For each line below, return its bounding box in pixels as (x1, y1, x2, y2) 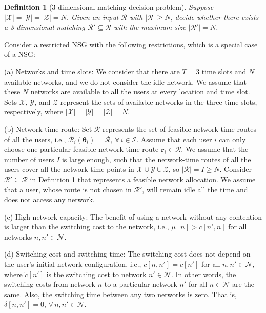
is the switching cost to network (46, 268, 147, 279)
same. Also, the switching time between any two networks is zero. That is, (4, 288, 237, 299)
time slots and (201, 66, 247, 76)
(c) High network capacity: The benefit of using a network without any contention (4, 211, 262, 222)
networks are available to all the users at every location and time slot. (30, 86, 250, 97)
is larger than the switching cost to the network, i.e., (4, 221, 169, 232)
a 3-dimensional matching (4, 22, 85, 32)
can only (219, 133, 246, 144)
